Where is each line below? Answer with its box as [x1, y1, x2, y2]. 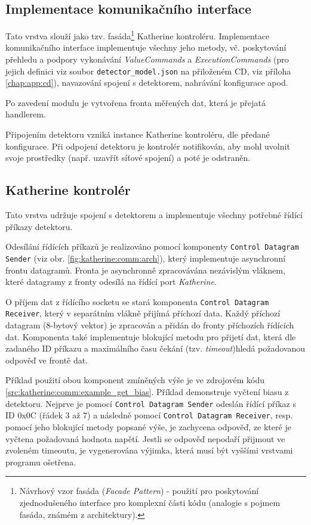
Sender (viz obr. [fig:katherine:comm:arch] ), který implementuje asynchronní [5, 251, 286, 264]
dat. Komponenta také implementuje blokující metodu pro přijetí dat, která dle [5, 330, 296, 343]
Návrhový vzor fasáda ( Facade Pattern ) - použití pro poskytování [19, 484, 259, 497]
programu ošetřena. [5, 455, 76, 468]
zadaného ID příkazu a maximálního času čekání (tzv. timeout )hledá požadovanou [5, 342, 305, 355]
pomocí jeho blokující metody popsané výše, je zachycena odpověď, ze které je [5, 420, 291, 433]
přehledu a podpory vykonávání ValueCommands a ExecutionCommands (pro [5, 53, 289, 66]
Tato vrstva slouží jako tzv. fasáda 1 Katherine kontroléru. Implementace [5, 28, 270, 42]
